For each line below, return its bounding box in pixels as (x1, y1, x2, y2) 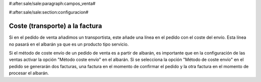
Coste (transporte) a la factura (9, 22, 102, 30)
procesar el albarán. (9, 70, 49, 76)
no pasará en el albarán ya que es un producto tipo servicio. (9, 41, 129, 47)
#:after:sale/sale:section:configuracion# (9, 10, 89, 15)
